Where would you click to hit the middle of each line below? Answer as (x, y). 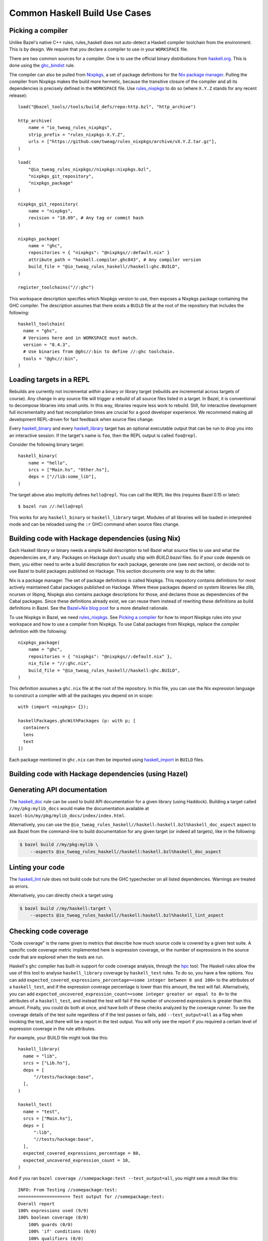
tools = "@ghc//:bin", (51, 358)
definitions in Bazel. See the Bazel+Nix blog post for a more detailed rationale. (89, 608)
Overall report (36, 1204)
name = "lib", (40, 1056)
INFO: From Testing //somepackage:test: (68, 1190)
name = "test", (41, 1111)
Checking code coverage (49, 931)
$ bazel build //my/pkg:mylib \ (59, 845)
